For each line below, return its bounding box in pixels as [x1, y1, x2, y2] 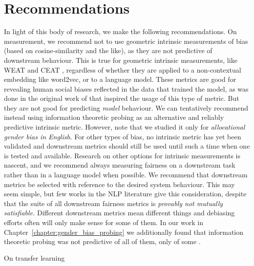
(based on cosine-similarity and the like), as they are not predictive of [4, 45, 212, 56]
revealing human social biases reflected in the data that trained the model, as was [4, 83, 249, 94]
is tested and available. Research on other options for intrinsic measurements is [4, 150, 240, 160]
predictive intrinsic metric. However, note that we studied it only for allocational [4, 122, 245, 132]
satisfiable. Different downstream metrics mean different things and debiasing [4, 208, 235, 218]
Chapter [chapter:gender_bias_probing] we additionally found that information [4, 227, 244, 237]
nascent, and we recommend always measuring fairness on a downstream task [4, 160, 235, 170]
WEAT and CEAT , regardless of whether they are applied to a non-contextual [4, 64, 241, 75]
